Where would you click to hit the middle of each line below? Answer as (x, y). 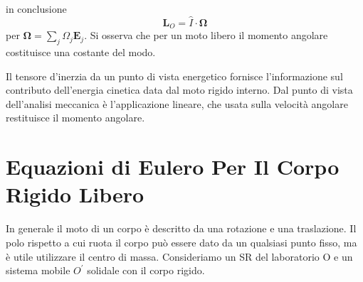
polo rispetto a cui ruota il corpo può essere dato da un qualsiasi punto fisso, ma (181, 242)
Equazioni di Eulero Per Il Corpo (173, 167)
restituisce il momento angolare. (75, 118)
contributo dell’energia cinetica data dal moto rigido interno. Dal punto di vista (179, 90)
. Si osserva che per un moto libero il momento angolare (206, 35)
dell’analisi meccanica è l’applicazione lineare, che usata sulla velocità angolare (177, 103)
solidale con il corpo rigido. (146, 270)
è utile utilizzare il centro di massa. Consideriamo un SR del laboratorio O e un (179, 256)
